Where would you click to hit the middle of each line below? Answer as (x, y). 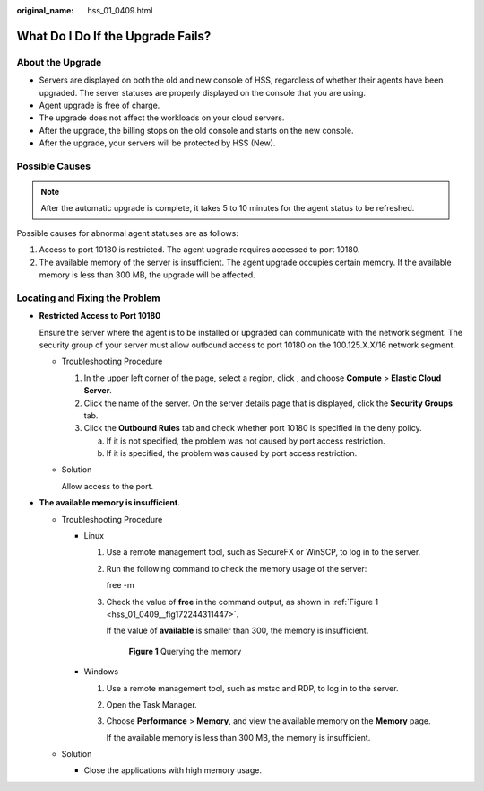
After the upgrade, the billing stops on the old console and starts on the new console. (196, 130)
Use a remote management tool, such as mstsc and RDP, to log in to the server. (252, 688)
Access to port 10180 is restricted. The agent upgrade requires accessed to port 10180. (199, 250)
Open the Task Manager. (151, 704)
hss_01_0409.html (120, 10)
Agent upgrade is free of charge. (99, 105)
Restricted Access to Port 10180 (100, 316)
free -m (120, 585)
